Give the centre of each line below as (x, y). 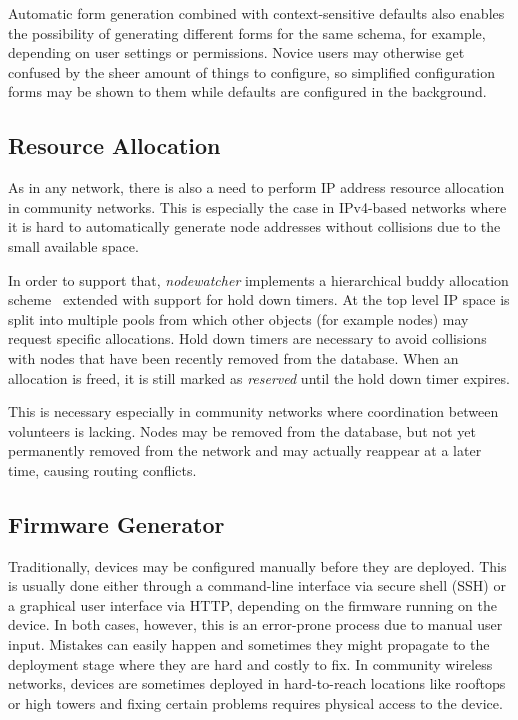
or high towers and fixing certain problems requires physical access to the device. (255, 702)
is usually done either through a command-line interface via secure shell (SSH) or (257, 585)
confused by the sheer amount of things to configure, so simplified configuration (252, 71)
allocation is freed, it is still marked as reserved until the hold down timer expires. (259, 377)
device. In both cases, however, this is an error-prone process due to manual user (255, 624)
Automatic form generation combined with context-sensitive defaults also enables (256, 13)
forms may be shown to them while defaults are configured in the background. (247, 91)
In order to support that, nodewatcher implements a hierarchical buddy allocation (258, 279)
